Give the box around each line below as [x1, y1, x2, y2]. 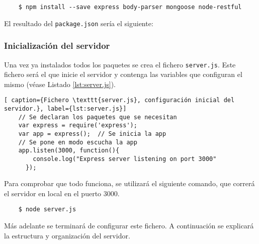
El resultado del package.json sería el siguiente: [4, 18, 153, 28]
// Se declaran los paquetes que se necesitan [18, 113, 177, 121]
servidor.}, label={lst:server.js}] [4, 105, 127, 113]
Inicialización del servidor [4, 39, 110, 52]
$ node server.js [18, 206, 76, 213]
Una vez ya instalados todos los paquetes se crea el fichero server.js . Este [4, 59, 236, 69]
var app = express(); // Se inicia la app [18, 130, 166, 137]
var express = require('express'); [18, 122, 137, 129]
